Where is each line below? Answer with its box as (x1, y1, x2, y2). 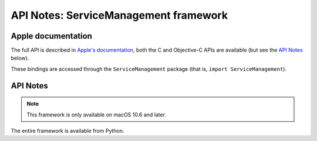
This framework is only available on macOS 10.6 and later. (26, 111, 167, 118)
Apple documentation (11, 31, 92, 41)
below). (11, 54, 29, 61)
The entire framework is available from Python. (11, 128, 124, 135)
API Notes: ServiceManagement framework (11, 9, 228, 22)
